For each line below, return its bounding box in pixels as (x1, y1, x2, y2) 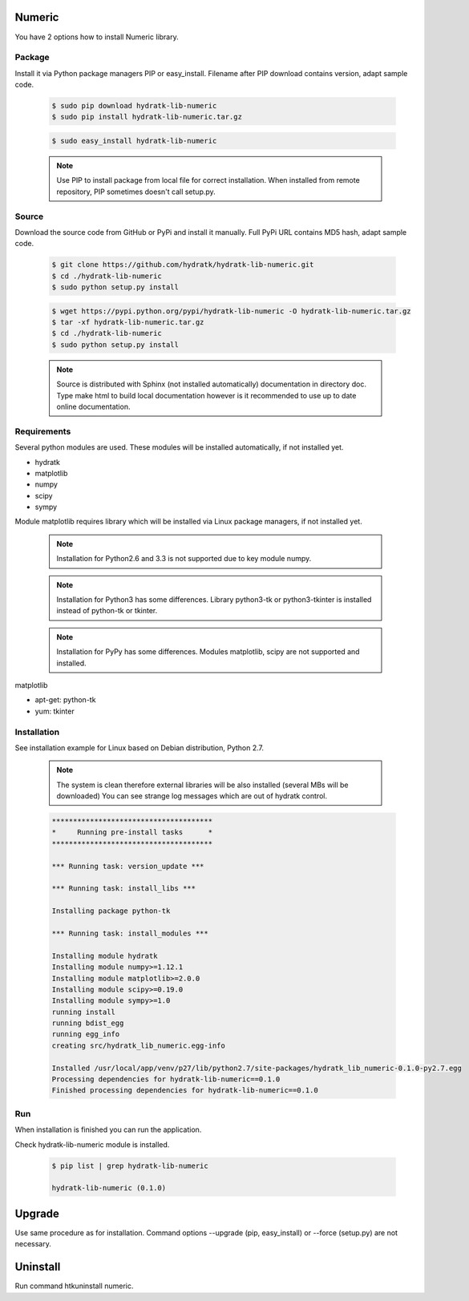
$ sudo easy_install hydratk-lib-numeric (51, 136, 217, 145)
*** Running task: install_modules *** (51, 928, 208, 938)
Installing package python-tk (51, 907, 171, 915)
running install (51, 1007, 116, 1016)
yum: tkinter (34, 706, 75, 716)
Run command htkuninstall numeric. (14, 1281, 134, 1291)
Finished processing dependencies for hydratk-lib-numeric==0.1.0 (51, 1086, 318, 1095)
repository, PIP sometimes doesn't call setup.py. (56, 187, 216, 196)
